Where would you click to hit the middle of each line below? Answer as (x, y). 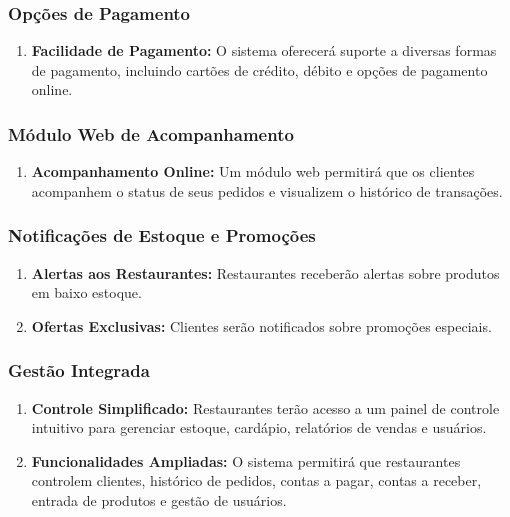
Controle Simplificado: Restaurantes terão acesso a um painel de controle (265, 407)
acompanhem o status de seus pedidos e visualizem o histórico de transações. (267, 190)
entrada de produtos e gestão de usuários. (159, 500)
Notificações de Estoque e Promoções (162, 235)
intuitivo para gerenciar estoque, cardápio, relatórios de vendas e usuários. (259, 427)
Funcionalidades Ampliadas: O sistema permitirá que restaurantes (246, 460)
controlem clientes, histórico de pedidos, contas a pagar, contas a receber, (256, 480)
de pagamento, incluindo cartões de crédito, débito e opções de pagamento (259, 69)
